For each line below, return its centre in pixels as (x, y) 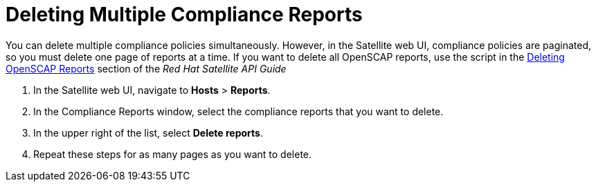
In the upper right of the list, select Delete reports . (148, 132)
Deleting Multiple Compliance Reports (184, 14)
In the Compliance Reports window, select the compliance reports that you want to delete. (238, 111)
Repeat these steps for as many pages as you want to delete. (173, 154)
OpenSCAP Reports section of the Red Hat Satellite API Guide (146, 68)
